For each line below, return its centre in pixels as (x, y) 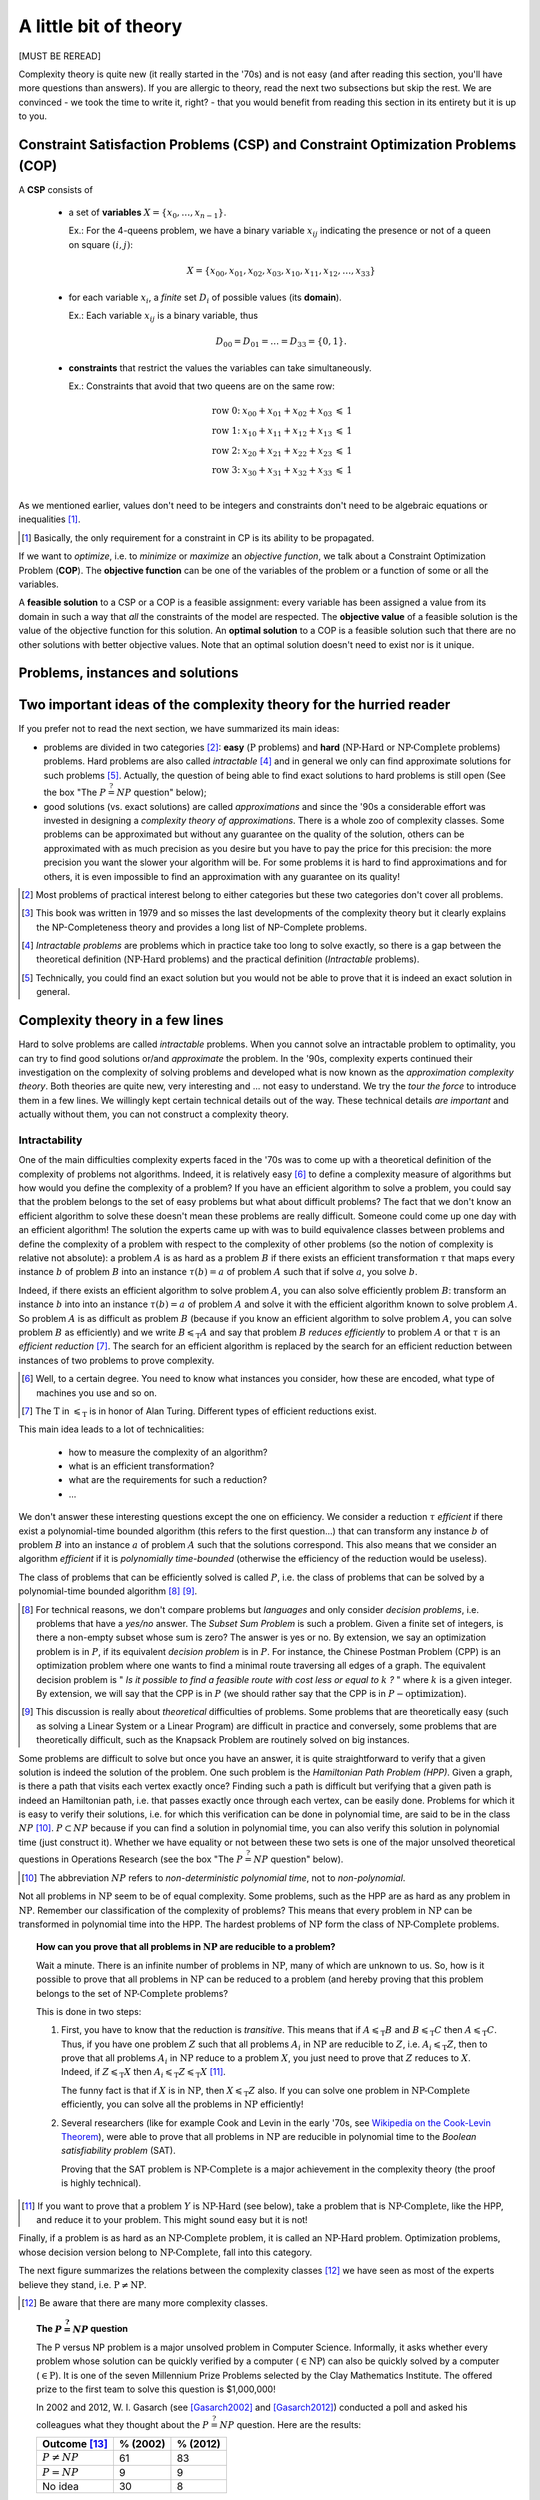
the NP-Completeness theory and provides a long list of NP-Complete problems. (201, 927)
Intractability (50, 1140)
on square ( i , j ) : (101, 244)
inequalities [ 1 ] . (49, 519)
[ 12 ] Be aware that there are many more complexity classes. (145, 2302)
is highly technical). (101, 2183)
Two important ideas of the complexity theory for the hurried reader (234, 705)
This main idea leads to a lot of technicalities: (111, 1429)
